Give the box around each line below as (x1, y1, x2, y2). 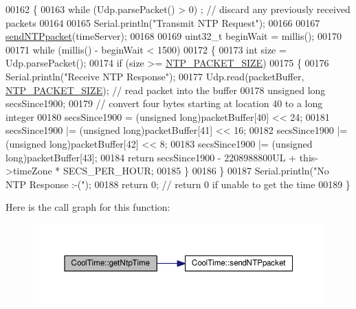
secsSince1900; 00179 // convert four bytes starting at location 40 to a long (5, 96, 323, 111)
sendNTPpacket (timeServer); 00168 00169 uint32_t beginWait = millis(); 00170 (5, 29, 342, 43)
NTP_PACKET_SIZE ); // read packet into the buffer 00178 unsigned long (5, 82, 326, 97)
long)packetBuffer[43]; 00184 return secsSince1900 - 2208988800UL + (5, 150, 296, 164)
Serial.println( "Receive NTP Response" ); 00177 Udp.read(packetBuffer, (5, 69, 304, 83)
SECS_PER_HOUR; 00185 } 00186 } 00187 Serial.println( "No (63, 163, 329, 178)
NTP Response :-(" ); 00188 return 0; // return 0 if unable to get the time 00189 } (5, 176, 351, 191)
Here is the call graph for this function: (5, 200, 170, 214)
